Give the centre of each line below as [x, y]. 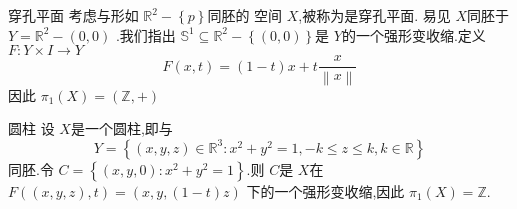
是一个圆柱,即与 [121, 128]
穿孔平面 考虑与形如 [73, 15]
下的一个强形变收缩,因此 [325, 190]
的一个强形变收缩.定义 [413, 34]
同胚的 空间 [245, 15]
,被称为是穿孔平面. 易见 [374, 15]
